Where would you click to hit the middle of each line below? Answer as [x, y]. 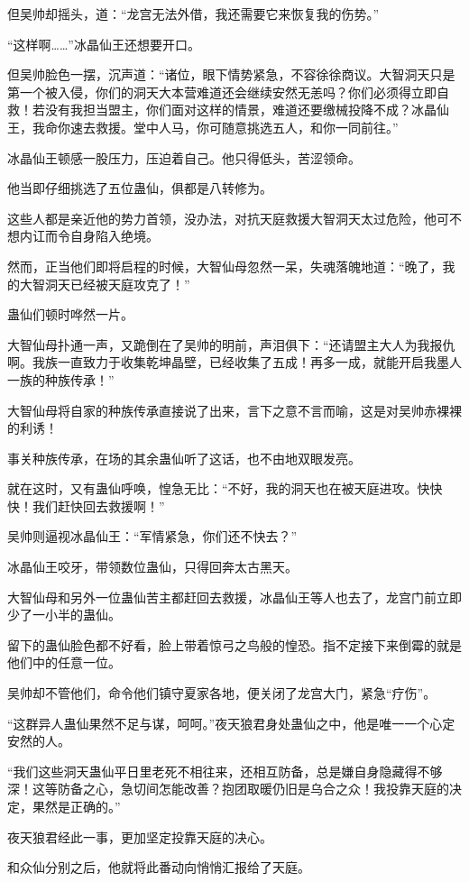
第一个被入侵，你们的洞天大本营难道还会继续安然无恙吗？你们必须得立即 [222, 92]
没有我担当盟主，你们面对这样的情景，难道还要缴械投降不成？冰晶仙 [247, 110]
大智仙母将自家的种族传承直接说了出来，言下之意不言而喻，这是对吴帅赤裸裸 [234, 410]
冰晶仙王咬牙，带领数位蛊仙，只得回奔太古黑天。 [152, 567]
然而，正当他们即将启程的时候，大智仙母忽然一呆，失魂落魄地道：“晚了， [225, 266]
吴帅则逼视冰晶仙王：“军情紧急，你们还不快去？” [152, 536]
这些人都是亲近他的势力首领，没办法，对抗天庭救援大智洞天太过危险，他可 [228, 218]
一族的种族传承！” [61, 379]
